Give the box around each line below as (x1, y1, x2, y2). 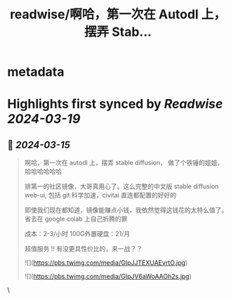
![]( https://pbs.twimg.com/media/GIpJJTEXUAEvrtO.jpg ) (24, 259, 188, 267)
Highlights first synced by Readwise (7, 96, 223, 112)
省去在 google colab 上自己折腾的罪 (24, 215, 128, 223)
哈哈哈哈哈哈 (24, 167, 62, 176)
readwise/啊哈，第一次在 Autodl (9, 6, 199, 22)
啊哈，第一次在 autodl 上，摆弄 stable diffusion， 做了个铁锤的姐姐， (24, 159, 223, 167)
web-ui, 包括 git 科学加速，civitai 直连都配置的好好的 (24, 191, 177, 200)
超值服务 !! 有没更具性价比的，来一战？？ (24, 244, 143, 253)
